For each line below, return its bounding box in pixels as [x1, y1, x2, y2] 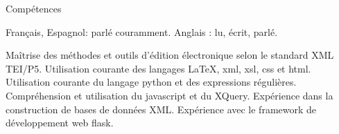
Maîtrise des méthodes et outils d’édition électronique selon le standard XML [6, 48, 334, 62]
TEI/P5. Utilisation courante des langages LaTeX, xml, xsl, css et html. [6, 61, 311, 75]
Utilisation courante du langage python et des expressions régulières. [6, 75, 297, 89]
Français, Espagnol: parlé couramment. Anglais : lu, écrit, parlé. [6, 24, 278, 39]
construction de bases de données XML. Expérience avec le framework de [6, 102, 317, 116]
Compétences [6, 1, 62, 15]
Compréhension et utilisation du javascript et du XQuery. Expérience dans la [6, 88, 333, 102]
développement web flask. [6, 115, 114, 130]
